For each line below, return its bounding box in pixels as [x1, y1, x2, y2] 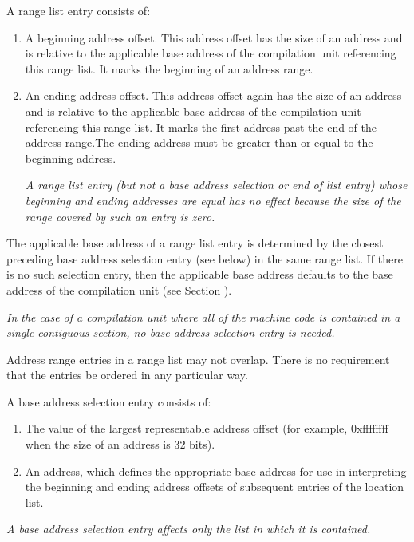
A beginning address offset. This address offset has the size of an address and [25, 29, 403, 45]
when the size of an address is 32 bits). [25, 436, 215, 453]
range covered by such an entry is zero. [25, 208, 215, 224]
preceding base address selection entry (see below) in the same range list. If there [6, 250, 403, 267]
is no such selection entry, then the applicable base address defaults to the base [6, 266, 393, 283]
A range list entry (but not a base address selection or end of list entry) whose [25, 176, 408, 193]
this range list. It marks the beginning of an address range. [25, 60, 313, 77]
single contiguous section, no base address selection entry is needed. [6, 324, 335, 341]
